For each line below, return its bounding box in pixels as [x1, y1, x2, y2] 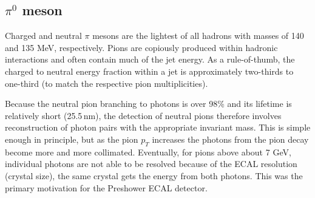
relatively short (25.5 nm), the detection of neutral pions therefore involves [5, 109, 282, 121]
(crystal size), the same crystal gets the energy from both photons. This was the [5, 169, 303, 182]
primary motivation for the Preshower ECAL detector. [5, 181, 208, 194]
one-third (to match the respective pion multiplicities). [5, 77, 208, 89]
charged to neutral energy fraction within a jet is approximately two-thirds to [5, 64, 294, 77]
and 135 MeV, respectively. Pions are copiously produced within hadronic [5, 41, 278, 53]
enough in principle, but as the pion [5, 132, 138, 145]
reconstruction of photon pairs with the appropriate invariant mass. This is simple [5, 121, 311, 134]
